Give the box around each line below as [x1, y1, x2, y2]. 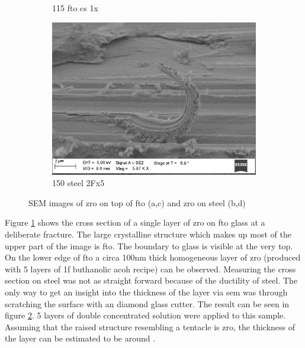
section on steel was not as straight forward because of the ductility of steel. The [5, 274, 298, 287]
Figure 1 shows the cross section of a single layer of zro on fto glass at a [5, 216, 265, 229]
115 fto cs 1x [52, 2, 98, 14]
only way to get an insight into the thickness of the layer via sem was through [5, 285, 288, 298]
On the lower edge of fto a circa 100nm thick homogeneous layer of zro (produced [5, 251, 301, 264]
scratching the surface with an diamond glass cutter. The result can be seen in [5, 297, 290, 310]
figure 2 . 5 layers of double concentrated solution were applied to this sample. [5, 309, 286, 321]
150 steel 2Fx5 [52, 177, 105, 189]
